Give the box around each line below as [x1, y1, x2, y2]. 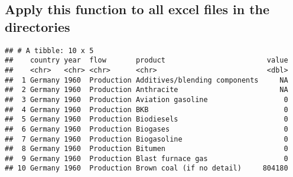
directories [5, 17, 70, 35]
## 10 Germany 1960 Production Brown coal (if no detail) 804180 [5, 164, 288, 173]
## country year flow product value [5, 56, 288, 65]
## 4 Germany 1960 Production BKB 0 [5, 105, 288, 114]
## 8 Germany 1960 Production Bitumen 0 [5, 145, 288, 153]
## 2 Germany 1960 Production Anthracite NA [5, 86, 288, 94]
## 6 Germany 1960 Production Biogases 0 [5, 124, 288, 133]
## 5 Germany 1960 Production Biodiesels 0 [5, 115, 288, 124]
